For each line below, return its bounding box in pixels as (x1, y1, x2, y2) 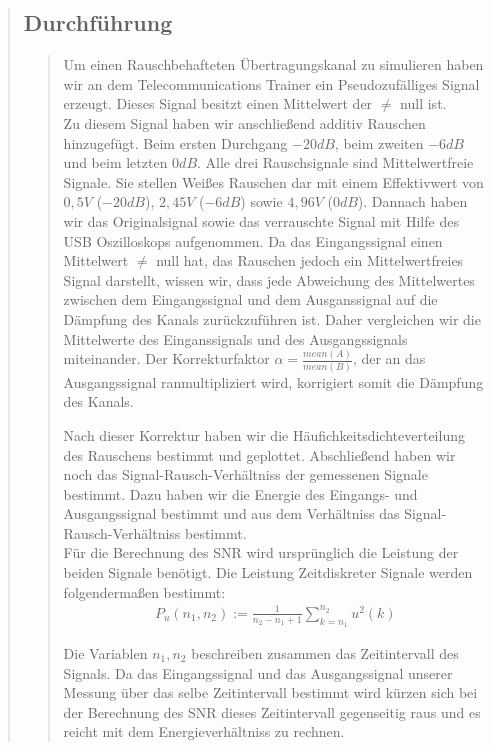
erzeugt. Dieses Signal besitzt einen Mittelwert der (63, 93, 373, 114)
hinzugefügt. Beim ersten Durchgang (63, 132, 288, 153)
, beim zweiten (334, 132, 424, 153)
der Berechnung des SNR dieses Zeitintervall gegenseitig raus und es (63, 701, 481, 722)
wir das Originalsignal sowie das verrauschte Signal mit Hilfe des (63, 210, 459, 231)
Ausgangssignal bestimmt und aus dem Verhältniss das (63, 503, 400, 524)
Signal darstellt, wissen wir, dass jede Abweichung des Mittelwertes (63, 269, 475, 290)
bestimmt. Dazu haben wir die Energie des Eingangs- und (63, 483, 418, 504)
